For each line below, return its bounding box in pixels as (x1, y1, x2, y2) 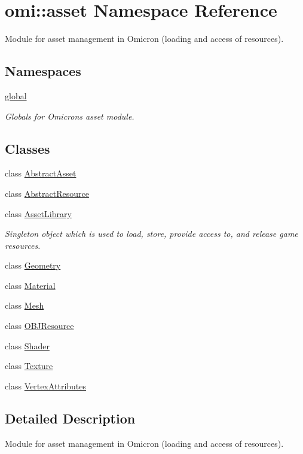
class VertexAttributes (5, 379, 87, 392)
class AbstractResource (5, 187, 89, 199)
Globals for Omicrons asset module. (5, 109, 134, 122)
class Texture (5, 359, 53, 372)
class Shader (5, 339, 50, 352)
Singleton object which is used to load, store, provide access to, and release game (5, 227, 298, 240)
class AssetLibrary (5, 207, 72, 220)
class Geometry (5, 259, 61, 272)
